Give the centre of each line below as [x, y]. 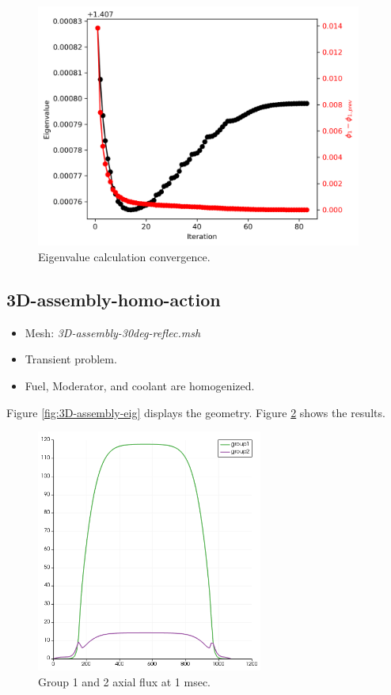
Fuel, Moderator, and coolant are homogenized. [140, 385]
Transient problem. [71, 359]
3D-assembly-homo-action [114, 299]
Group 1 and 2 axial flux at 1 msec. [124, 682]
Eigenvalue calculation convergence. [124, 256]
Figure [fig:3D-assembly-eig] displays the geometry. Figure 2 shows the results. [196, 412]
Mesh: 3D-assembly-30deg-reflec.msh [113, 332]
